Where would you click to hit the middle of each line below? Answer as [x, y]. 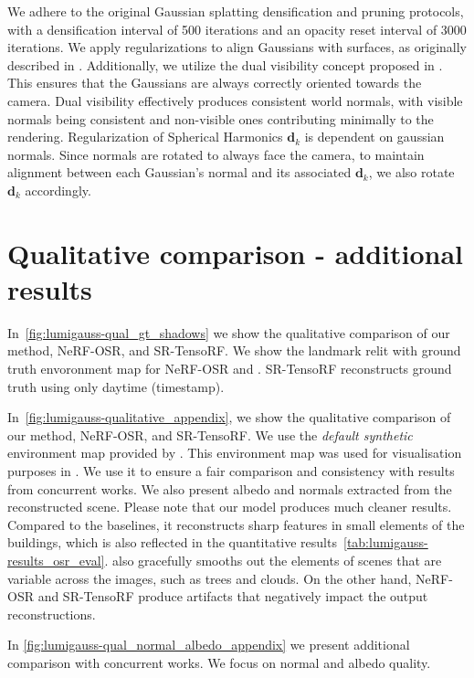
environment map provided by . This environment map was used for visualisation [235, 453]
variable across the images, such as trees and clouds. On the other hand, [210, 578]
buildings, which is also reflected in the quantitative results [172, 542]
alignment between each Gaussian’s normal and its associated [179, 172]
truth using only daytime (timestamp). [116, 386]
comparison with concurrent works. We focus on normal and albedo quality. [219, 662]
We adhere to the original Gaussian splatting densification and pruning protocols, [236, 11]
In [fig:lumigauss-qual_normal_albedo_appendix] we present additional [209, 645]
